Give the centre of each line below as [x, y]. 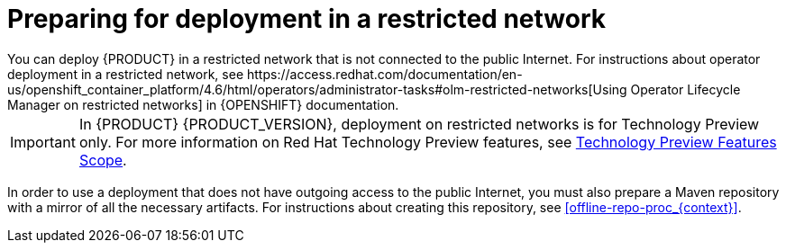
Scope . [103, 160]
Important [43, 142]
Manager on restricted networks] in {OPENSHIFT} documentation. [203, 104]
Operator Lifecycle [685, 89]
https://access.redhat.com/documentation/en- [384, 74]
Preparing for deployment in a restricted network [306, 19]
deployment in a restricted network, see [126, 74]
